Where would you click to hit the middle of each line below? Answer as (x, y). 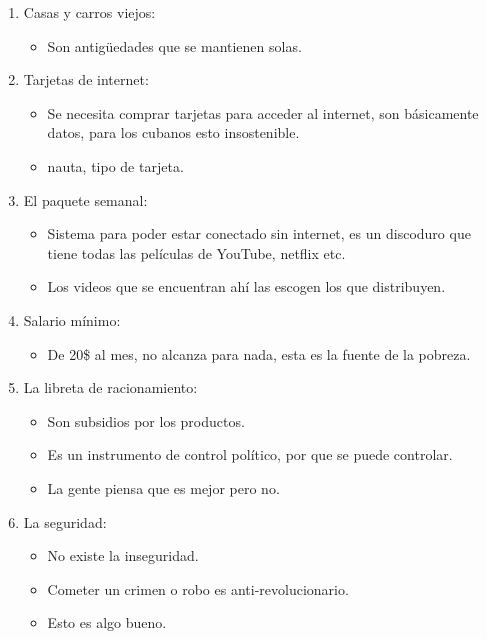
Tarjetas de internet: (86, 79)
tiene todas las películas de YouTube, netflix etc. (196, 252)
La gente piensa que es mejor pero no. (163, 487)
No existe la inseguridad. (123, 555)
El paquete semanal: (85, 199)
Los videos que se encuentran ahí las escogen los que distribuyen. (246, 286)
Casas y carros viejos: (89, 12)
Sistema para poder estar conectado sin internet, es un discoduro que (259, 233)
